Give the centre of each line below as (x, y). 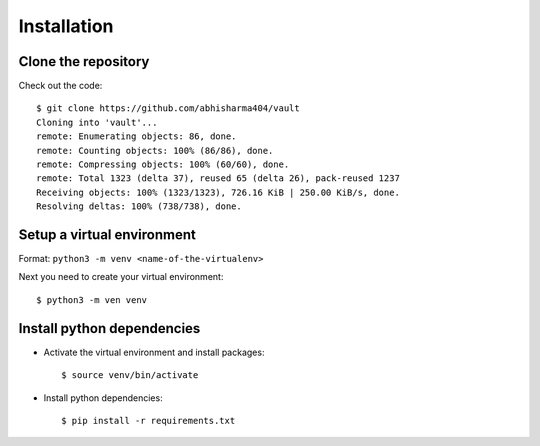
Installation (66, 26)
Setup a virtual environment (107, 234)
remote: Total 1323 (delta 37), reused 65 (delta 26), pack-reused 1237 (218, 178)
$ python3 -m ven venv (92, 299)
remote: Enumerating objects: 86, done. (136, 136)
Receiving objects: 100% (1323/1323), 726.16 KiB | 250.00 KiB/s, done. (218, 192)
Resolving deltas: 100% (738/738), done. (139, 206)
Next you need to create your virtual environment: (121, 277)
